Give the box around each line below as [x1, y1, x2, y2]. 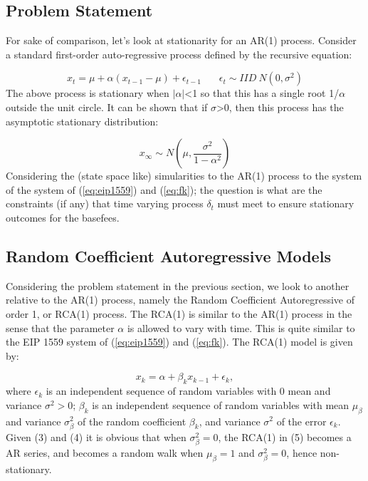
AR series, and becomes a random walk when [6, 445, 204, 460]
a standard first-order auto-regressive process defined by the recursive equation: [6, 46, 352, 61]
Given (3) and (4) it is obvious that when [6, 429, 186, 444]
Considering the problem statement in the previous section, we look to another [6, 278, 349, 293]
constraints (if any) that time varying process [6, 196, 204, 211]
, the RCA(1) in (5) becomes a [218, 429, 352, 444]
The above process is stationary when [6, 86, 169, 100]
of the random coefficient [78, 413, 186, 428]
